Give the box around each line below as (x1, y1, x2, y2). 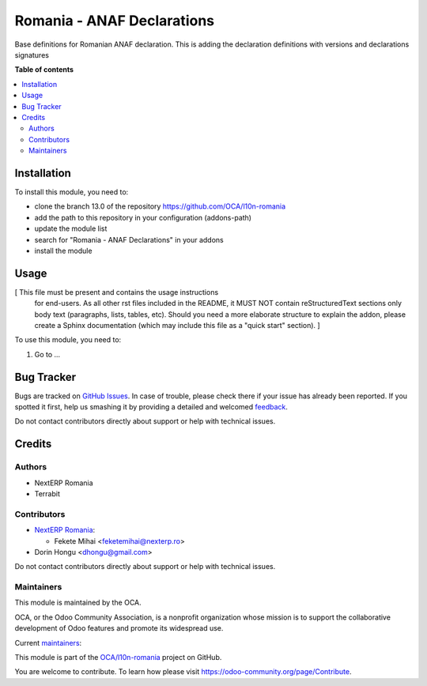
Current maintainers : (14, 638, 82, 647)
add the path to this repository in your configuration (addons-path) (34, 213, 252, 222)
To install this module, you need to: (14, 187, 129, 197)
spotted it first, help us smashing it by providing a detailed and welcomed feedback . (14, 402, 289, 412)
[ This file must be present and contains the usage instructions (14, 287, 219, 296)
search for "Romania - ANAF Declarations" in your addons (34, 235, 225, 244)
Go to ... (34, 349, 61, 359)
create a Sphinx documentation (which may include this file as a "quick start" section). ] (34, 321, 320, 330)
